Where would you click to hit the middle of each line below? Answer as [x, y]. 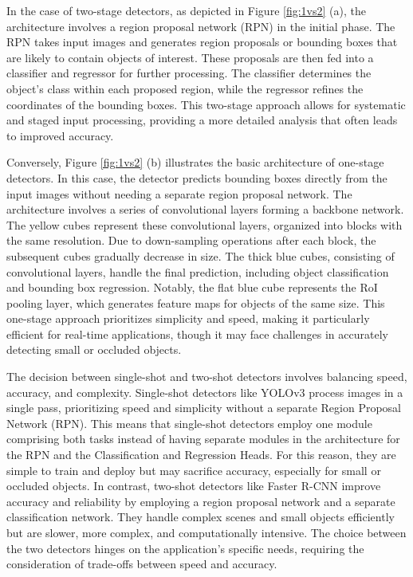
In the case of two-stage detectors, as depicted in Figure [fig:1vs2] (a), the [186, 10]
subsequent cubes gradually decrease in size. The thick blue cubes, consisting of [201, 255]
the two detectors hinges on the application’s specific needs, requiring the [185, 548]
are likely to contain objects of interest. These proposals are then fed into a [190, 57]
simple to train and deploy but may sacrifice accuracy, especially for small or [194, 470]
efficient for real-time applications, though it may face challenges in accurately [197, 334]
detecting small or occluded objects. [94, 349]
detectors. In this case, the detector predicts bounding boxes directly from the [197, 177]
